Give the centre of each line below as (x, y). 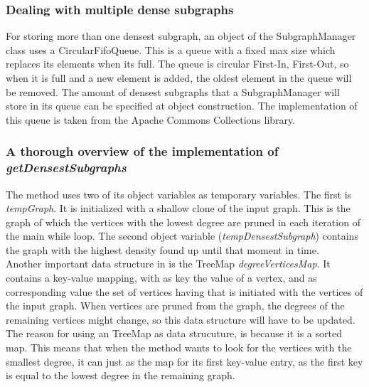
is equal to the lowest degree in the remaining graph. (121, 375)
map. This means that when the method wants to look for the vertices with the (179, 348)
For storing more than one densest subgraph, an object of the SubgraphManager (181, 36)
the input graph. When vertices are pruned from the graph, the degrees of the (175, 306)
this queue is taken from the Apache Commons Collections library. (151, 119)
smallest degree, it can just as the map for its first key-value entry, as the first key (184, 361)
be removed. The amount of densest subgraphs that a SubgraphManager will (173, 91)
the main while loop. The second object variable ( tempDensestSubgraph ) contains (182, 236)
